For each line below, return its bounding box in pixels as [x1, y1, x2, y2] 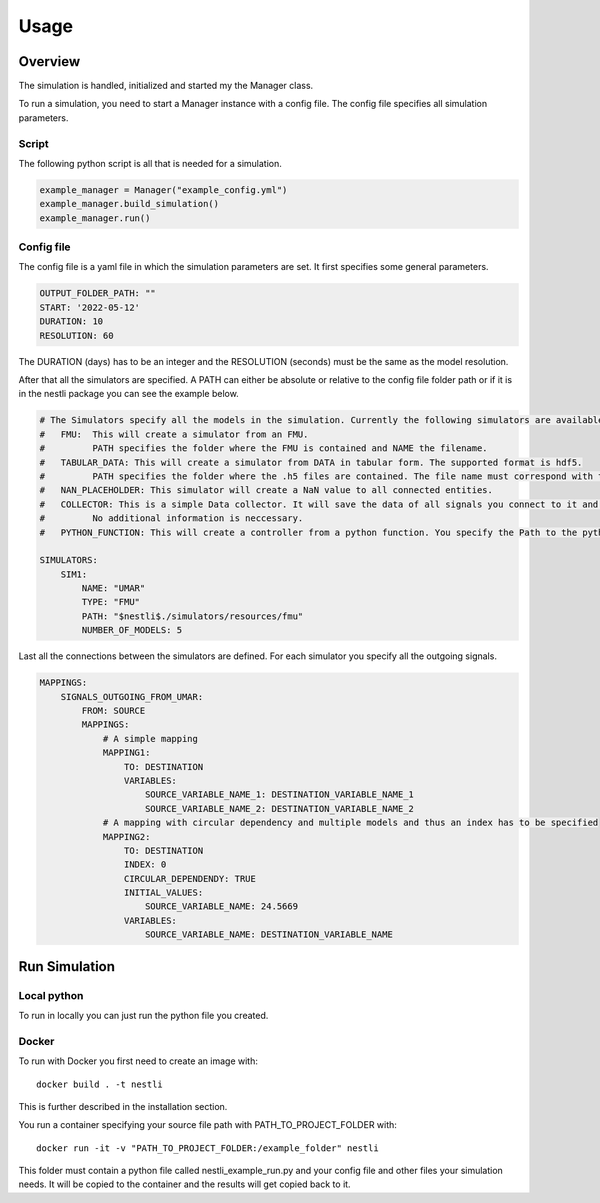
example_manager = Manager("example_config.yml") [39, 184, 288, 195]
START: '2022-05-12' [39, 301, 140, 313]
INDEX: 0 [123, 859, 167, 870]
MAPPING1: [102, 747, 151, 759]
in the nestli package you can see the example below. [18, 388, 239, 400]
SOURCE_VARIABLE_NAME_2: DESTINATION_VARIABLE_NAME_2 [145, 803, 415, 814]
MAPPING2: [102, 831, 151, 842]
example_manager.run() [39, 212, 151, 224]
